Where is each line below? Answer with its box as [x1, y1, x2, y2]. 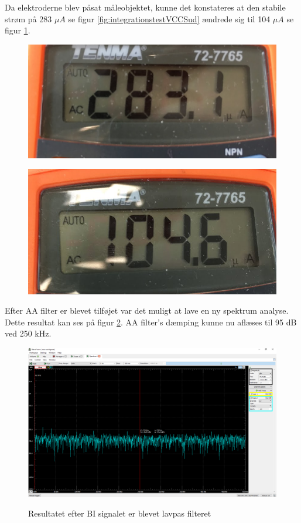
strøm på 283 [5, 12, 52, 25]
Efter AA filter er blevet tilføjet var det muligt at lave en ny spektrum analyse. [5, 304, 289, 317]
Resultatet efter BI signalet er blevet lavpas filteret [28, 507, 211, 519]
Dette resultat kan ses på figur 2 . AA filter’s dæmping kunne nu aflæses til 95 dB [5, 315, 297, 328]
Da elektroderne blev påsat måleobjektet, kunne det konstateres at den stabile [5, 1, 286, 13]
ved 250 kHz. [5, 327, 52, 339]
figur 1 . [5, 24, 30, 36]
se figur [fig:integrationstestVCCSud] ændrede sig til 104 [68, 12, 271, 25]
